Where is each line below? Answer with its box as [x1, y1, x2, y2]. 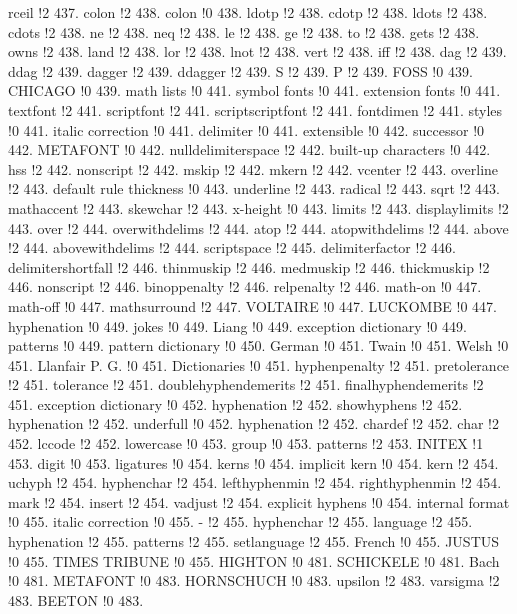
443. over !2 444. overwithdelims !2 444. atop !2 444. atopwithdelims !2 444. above [8, 217, 509, 238]
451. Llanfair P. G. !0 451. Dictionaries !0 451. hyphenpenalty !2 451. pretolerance [8, 354, 510, 375]
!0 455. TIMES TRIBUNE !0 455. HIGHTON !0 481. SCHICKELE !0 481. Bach [8, 550, 500, 571]
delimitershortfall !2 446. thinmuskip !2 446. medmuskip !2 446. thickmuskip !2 [8, 256, 490, 277]
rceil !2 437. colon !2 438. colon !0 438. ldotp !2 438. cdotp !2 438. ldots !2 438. [8, 2, 488, 22]
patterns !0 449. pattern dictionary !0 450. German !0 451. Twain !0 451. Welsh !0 [8, 335, 509, 356]
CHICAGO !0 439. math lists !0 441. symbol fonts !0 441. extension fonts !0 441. [8, 80, 501, 101]
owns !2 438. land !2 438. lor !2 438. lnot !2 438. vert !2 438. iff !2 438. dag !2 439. [8, 41, 507, 62]
